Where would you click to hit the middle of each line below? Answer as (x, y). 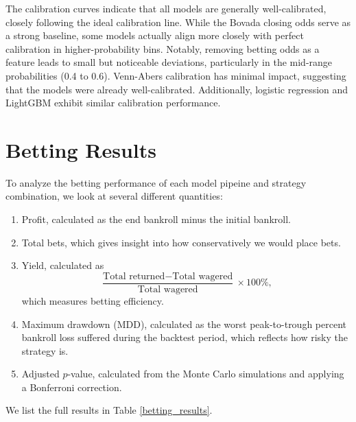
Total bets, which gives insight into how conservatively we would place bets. (181, 242)
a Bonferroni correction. (72, 387)
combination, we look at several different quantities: (114, 196)
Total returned (134, 276)
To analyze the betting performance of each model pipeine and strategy (156, 182)
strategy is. (45, 350)
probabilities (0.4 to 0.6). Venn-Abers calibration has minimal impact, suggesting (176, 75)
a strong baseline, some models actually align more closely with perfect (155, 35)
